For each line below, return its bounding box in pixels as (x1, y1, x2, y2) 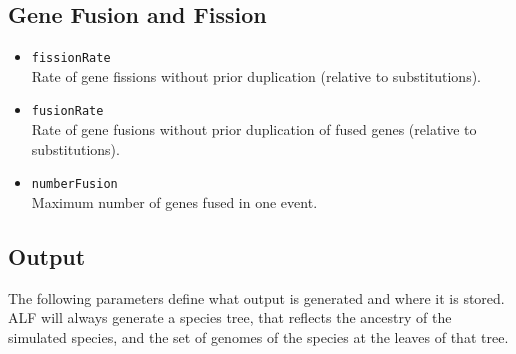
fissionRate (31, 51, 111, 66)
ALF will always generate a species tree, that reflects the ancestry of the (8, 307, 452, 328)
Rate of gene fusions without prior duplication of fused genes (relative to (31, 119, 477, 140)
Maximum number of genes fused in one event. (31, 191, 318, 212)
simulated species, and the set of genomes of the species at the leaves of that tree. (8, 326, 509, 347)
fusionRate (31, 104, 104, 119)
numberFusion (31, 177, 118, 192)
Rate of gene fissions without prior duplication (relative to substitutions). (31, 65, 481, 86)
